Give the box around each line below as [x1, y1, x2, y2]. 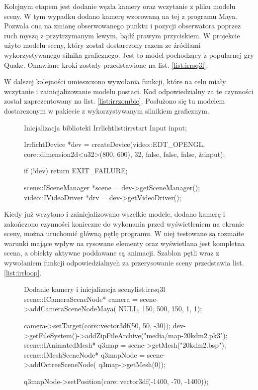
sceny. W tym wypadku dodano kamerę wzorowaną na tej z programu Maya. [4, 10, 238, 21]
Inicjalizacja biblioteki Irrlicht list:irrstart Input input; [24, 122, 187, 132]
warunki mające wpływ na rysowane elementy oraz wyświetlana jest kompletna [4, 238, 245, 248]
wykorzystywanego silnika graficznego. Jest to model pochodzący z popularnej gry [4, 49, 254, 60]
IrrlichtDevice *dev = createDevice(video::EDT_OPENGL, [24, 139, 205, 149]
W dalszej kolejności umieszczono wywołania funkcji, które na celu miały [4, 76, 226, 87]
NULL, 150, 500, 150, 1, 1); [118, 303, 202, 314]
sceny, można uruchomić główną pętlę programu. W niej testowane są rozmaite [4, 228, 244, 239]
